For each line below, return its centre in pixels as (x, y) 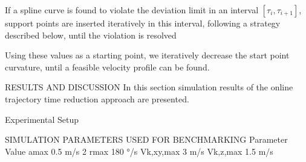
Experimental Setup (42, 119)
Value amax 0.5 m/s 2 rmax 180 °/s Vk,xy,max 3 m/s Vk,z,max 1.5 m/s (139, 151)
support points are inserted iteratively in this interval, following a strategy (143, 23)
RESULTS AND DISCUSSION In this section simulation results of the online (149, 87)
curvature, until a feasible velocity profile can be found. (107, 67)
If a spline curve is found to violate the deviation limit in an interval (132, 10)
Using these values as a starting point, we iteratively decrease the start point (147, 55)
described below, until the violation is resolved (91, 35)
